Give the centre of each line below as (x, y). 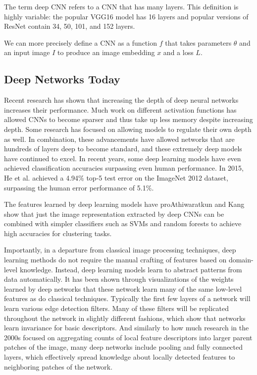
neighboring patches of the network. (58, 366)
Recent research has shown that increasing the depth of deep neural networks (121, 100)
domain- (241, 260)
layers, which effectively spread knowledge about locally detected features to (120, 357)
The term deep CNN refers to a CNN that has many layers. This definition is (121, 6)
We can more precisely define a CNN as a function (80, 42)
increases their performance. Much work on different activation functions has (120, 109)
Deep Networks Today (62, 79)
